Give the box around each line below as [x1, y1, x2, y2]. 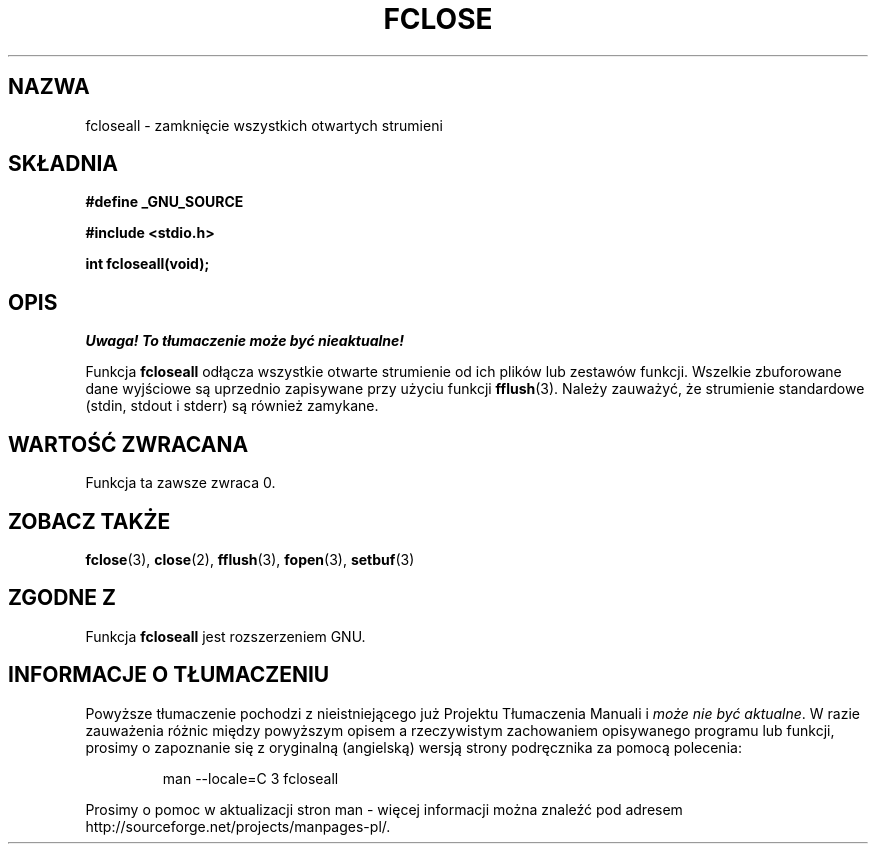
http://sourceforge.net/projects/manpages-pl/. [85, 817, 391, 835]
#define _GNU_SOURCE [85, 193, 244, 211]
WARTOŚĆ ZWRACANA [8, 431, 249, 457]
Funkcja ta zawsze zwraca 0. [85, 474, 276, 492]
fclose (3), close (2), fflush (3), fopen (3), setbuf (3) [85, 550, 415, 568]
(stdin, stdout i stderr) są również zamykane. [85, 397, 379, 415]
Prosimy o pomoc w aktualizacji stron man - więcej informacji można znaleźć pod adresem [85, 800, 683, 818]
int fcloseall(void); [85, 255, 210, 273]
